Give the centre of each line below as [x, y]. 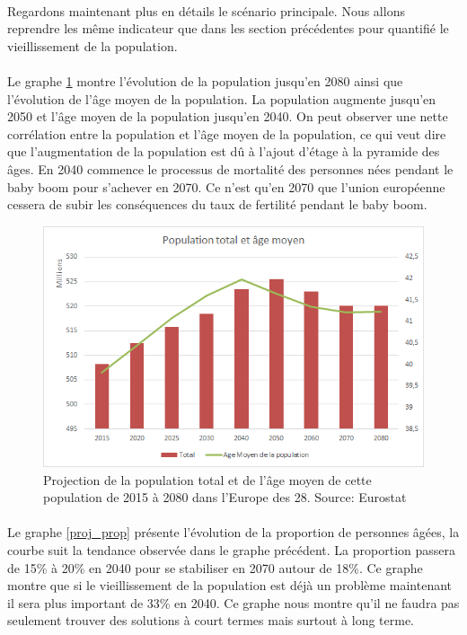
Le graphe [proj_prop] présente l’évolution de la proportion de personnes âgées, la [233, 532]
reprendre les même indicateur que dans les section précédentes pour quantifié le [228, 28]
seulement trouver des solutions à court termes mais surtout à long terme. [211, 620]
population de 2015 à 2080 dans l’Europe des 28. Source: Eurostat [225, 497]
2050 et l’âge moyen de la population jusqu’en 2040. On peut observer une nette [228, 116]
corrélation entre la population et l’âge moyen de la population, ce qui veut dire [227, 133]
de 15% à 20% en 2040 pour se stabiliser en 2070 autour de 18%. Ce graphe [215, 567]
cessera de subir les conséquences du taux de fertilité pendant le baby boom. [217, 204]
